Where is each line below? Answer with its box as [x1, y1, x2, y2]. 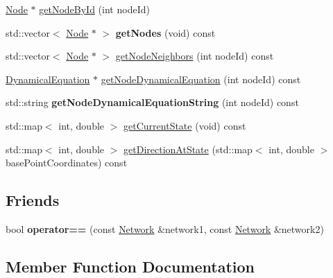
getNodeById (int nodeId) [39, 2, 150, 16]
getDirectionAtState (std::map [123, 141, 253, 156]
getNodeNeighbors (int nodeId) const [115, 49, 274, 63]
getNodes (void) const [115, 25, 216, 40]
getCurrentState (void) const [123, 118, 246, 132]
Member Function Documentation [6, 255, 255, 277]
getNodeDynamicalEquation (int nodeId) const [101, 71, 301, 86]
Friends [6, 189, 60, 211]
